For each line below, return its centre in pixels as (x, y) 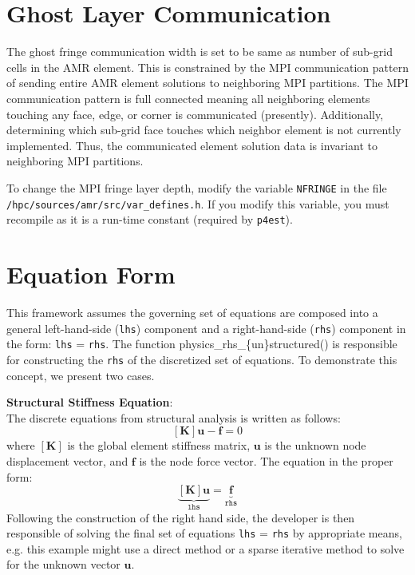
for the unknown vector (63, 564)
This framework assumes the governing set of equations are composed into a (192, 312)
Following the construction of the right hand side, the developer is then (181, 517)
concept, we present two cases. (81, 375)
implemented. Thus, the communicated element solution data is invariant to (192, 145)
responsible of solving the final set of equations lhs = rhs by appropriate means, (204, 533)
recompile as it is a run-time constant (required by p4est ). (150, 219)
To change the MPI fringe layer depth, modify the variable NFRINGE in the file (197, 187)
